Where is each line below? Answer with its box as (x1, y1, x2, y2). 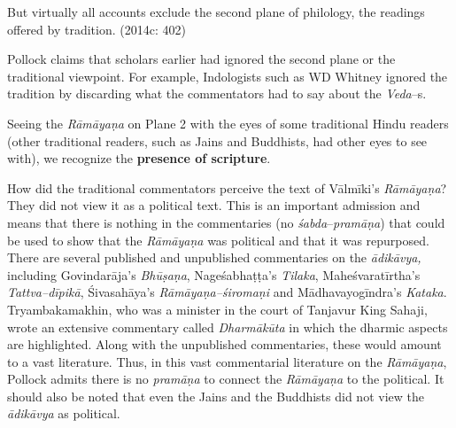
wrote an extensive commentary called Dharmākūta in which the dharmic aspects (7, 317, 448, 336)
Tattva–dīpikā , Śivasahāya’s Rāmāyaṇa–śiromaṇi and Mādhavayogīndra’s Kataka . (7, 283, 447, 301)
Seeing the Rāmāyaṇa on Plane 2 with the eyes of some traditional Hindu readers (7, 113, 449, 132)
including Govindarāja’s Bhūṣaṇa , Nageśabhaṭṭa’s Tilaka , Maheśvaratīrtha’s (7, 265, 421, 284)
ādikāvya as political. (7, 404, 120, 423)
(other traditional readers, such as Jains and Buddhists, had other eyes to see (7, 131, 428, 150)
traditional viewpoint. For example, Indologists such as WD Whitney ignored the (7, 66, 448, 85)
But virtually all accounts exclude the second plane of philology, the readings (7, 3, 425, 20)
